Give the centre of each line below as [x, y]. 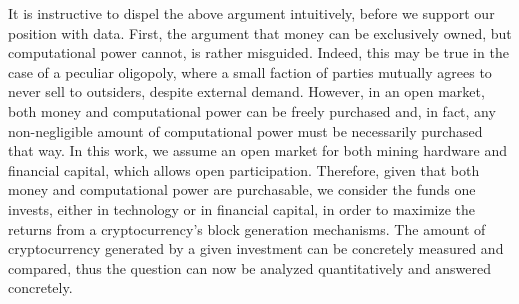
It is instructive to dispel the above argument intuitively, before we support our [251, 13]
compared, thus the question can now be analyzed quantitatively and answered [249, 267]
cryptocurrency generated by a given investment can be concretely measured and [256, 248]
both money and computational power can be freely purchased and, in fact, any [252, 110]
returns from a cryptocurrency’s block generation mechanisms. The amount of [247, 228]
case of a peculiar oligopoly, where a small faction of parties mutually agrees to [250, 71]
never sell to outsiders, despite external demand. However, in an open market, [246, 91]
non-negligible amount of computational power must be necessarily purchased [245, 130]
